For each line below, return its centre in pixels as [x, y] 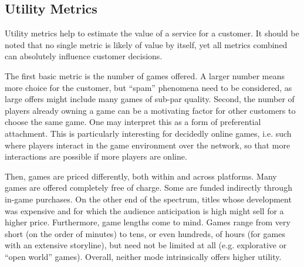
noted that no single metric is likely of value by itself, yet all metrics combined [146, 44]
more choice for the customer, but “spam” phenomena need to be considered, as [148, 87]
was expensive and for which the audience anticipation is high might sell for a [144, 210]
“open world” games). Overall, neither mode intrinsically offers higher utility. [143, 256]
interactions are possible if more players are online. [96, 156]
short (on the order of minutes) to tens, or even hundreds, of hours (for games [145, 233]
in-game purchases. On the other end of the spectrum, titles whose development [148, 199]
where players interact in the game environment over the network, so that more [148, 145]
